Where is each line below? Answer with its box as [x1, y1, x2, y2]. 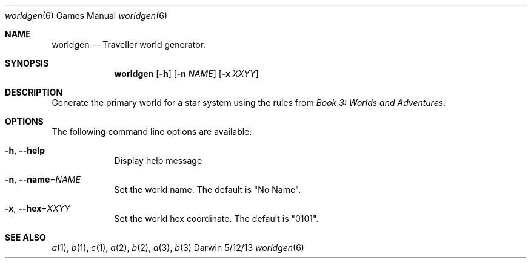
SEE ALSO [5, 232, 46, 242]
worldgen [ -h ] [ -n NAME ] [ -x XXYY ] [114, 68, 259, 79]
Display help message [114, 155, 202, 166]
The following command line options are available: [52, 126, 252, 137]
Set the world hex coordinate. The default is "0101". [114, 213, 319, 224]
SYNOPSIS [5, 58, 49, 68]
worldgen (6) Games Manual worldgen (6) [5, 10, 168, 21]
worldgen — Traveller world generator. [52, 39, 205, 50]
